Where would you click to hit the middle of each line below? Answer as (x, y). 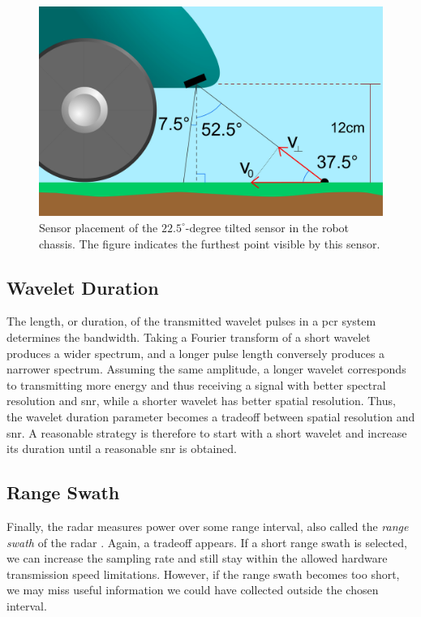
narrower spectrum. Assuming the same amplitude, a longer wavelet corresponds (206, 369)
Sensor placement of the (99, 227)
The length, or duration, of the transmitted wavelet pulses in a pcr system (191, 321)
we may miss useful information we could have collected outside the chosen (193, 590)
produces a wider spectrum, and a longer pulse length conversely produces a (196, 353)
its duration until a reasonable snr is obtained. (122, 449)
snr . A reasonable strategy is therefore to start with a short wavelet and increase (207, 432)
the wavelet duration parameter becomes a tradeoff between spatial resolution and (211, 416)
